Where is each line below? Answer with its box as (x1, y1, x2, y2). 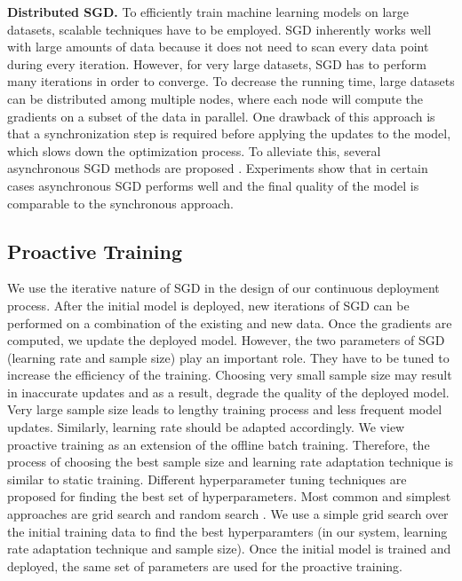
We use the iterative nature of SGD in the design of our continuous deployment (7, 279, 440, 297)
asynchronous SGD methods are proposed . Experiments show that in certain (7, 159, 428, 177)
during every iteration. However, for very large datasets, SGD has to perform (7, 54, 426, 73)
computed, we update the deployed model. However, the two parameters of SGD (7, 331, 445, 349)
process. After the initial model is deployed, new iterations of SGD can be (7, 295, 410, 314)
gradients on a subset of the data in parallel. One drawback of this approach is (7, 106, 435, 125)
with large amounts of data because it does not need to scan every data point (7, 37, 429, 56)
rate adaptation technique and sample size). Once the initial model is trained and (7, 539, 451, 558)
